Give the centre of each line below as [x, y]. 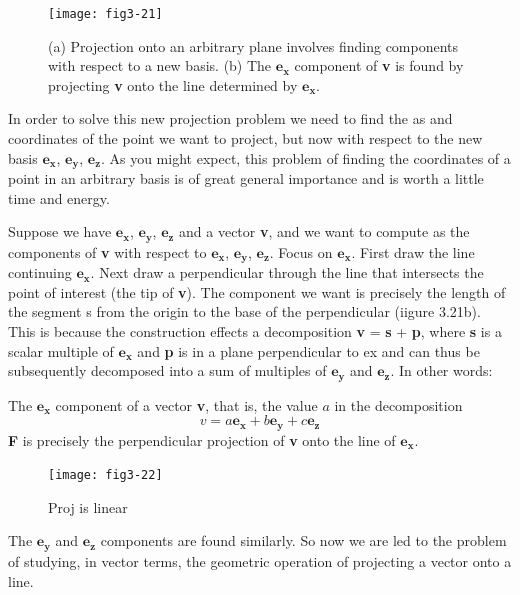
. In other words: [441, 370]
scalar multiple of [61, 350]
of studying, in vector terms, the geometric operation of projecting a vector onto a [260, 560]
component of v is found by [379, 65]
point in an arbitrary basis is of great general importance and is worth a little [246, 178]
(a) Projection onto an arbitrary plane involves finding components [253, 45]
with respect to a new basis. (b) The [160, 65]
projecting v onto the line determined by [173, 84]
